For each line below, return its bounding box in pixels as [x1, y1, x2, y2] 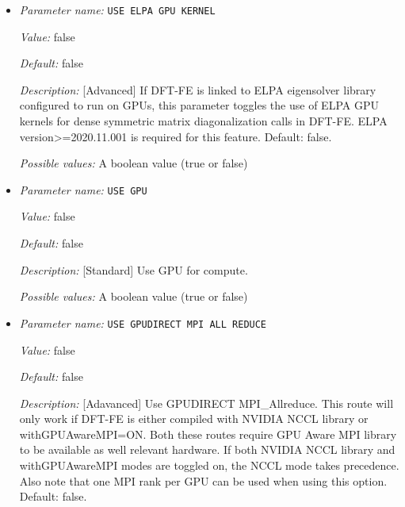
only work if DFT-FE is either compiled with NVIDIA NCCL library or [19, 410, 369, 427]
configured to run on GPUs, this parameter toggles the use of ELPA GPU [19, 97, 379, 113]
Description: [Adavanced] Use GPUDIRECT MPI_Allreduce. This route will [19, 394, 394, 411]
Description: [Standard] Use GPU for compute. [19, 261, 248, 278]
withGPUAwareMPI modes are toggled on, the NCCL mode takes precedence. [19, 457, 399, 474]
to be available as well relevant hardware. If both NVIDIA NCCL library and [19, 441, 395, 458]
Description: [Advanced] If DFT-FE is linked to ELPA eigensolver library [19, 81, 376, 98]
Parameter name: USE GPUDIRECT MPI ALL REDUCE [19, 314, 267, 331]
